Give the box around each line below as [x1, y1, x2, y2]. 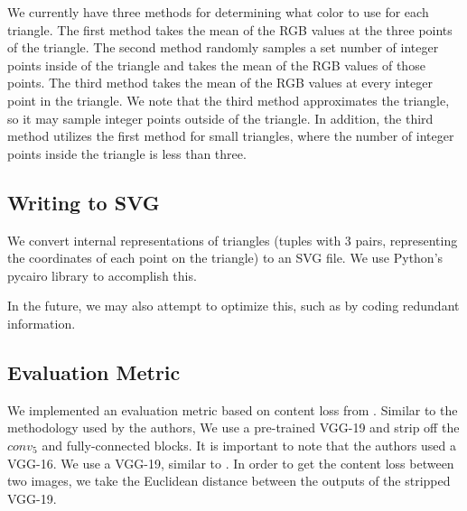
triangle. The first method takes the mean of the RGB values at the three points [7, 20, 453, 39]
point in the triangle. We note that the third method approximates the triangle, [7, 90, 450, 109]
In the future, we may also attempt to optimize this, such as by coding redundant [7, 296, 460, 315]
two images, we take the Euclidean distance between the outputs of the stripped [7, 471, 451, 490]
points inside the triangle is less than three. [7, 144, 247, 163]
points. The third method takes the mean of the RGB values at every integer [7, 73, 433, 92]
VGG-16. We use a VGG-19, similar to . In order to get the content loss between [7, 453, 454, 472]
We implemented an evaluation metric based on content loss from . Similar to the [7, 400, 458, 419]
